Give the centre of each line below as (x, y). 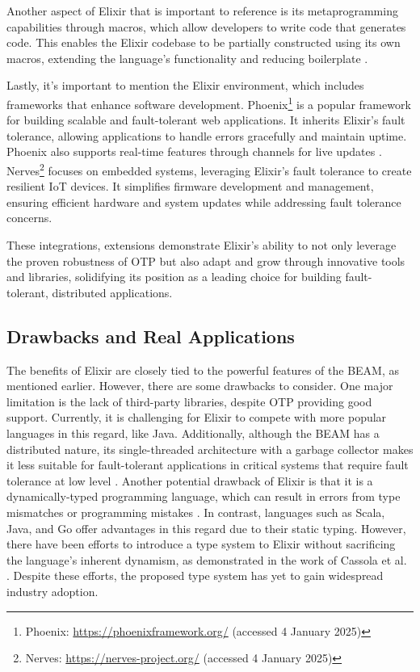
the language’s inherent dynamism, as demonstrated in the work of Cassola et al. (207, 559)
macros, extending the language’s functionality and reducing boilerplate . (187, 58)
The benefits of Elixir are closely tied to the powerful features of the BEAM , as (203, 370)
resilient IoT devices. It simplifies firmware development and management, (190, 186)
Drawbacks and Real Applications (151, 336)
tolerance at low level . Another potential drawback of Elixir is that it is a (190, 480)
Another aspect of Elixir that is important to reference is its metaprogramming (202, 10)
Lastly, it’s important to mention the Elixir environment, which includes (185, 85)
